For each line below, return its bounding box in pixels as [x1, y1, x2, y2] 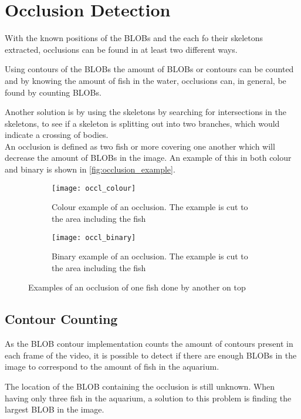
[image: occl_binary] [52, 233, 136, 242]
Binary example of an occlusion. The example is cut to [52, 250, 248, 262]
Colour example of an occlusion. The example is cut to [52, 201, 248, 213]
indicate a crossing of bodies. [5, 129, 109, 141]
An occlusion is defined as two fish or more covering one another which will [5, 140, 275, 152]
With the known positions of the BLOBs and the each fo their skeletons [5, 32, 263, 44]
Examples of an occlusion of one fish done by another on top [28, 281, 246, 293]
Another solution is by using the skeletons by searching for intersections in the [5, 106, 286, 118]
